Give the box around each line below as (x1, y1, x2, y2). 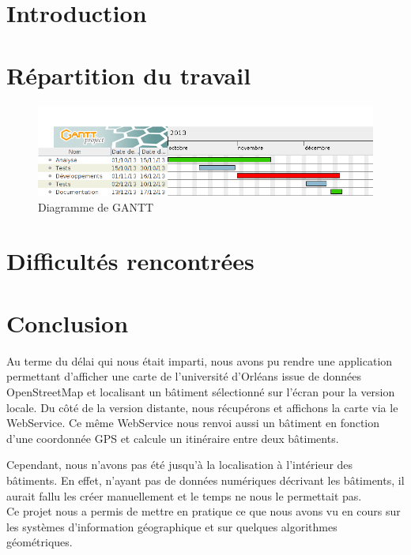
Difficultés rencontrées (6, 245, 255, 277)
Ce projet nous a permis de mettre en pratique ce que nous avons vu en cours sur (6, 503, 401, 519)
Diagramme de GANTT (38, 198, 154, 215)
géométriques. (6, 534, 73, 550)
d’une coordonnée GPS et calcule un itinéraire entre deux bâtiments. (6, 429, 339, 446)
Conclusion (6, 306, 129, 339)
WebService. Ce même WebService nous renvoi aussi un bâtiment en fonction (6, 414, 380, 431)
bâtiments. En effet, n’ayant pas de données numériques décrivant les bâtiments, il (6, 471, 405, 488)
